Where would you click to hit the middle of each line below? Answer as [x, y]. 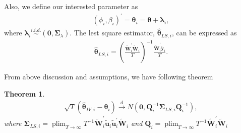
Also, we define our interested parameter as [71, 6]
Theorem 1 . [24, 93]
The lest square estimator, [114, 33]
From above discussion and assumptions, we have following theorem [109, 77]
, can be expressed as [204, 33]
